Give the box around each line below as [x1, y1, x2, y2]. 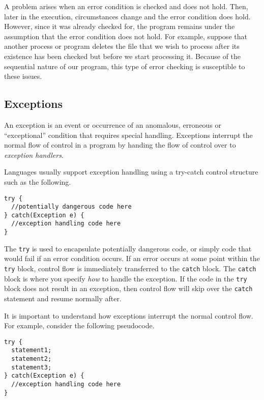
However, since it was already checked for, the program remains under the [4, 21, 235, 32]
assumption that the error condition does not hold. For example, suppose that [4, 31, 247, 41]
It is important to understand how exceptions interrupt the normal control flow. [4, 310, 253, 321]
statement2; [11, 355, 52, 363]
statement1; [11, 347, 52, 354]
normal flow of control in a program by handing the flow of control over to [4, 139, 236, 150]
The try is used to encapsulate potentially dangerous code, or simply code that [4, 243, 252, 253]
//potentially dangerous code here [11, 203, 132, 211]
